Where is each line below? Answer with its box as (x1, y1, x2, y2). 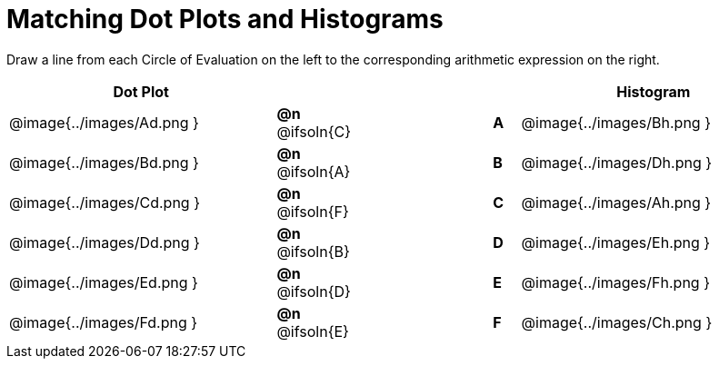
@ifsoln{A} (276, 162, 351, 181)
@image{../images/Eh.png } (521, 232, 711, 252)
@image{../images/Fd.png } (9, 312, 198, 331)
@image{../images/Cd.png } (9, 193, 200, 212)
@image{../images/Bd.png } (9, 153, 199, 172)
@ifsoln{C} (276, 122, 351, 141)
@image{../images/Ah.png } (521, 193, 712, 212)
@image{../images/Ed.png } (9, 272, 198, 292)
